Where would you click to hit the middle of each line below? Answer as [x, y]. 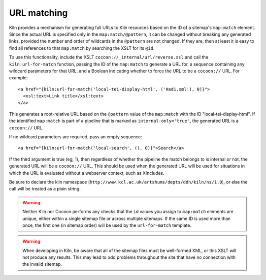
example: [18, 78]
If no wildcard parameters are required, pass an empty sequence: [76, 137]
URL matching [38, 13]
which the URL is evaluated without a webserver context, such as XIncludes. [87, 173]
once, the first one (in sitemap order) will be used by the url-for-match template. [107, 225]
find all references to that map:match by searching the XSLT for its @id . [82, 48]
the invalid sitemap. [42, 264]
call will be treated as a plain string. [45, 189]
